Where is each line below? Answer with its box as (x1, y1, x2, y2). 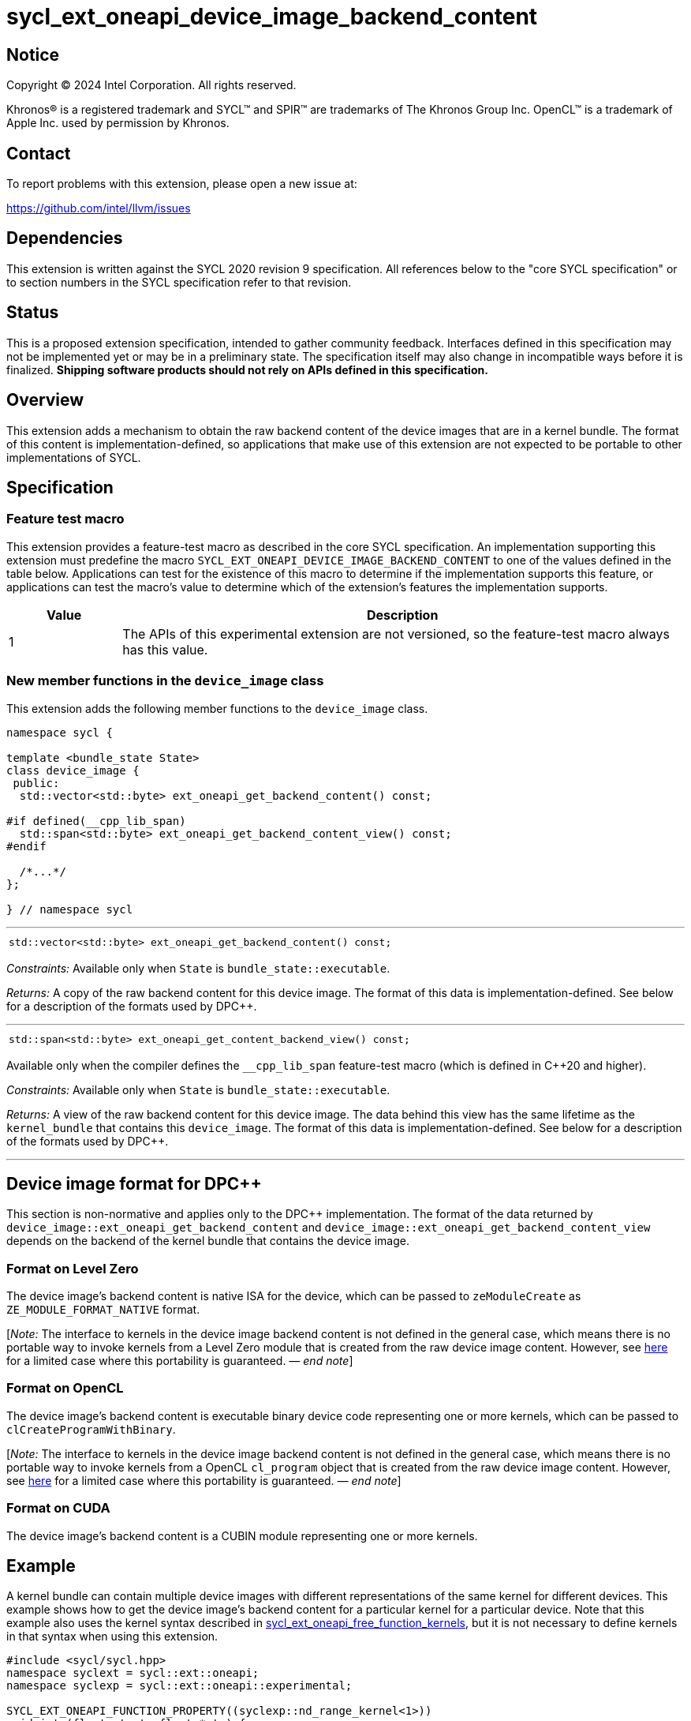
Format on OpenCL (6, 1380, 124, 1397)
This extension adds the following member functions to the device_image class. (6, 701, 428, 715)
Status (6, 302, 59, 323)
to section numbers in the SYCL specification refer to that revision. (6, 275, 352, 289)
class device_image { (6, 763, 140, 777)
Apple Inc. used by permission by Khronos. (6, 116, 230, 130)
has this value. (122, 641, 208, 658)
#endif (6, 839, 47, 853)
